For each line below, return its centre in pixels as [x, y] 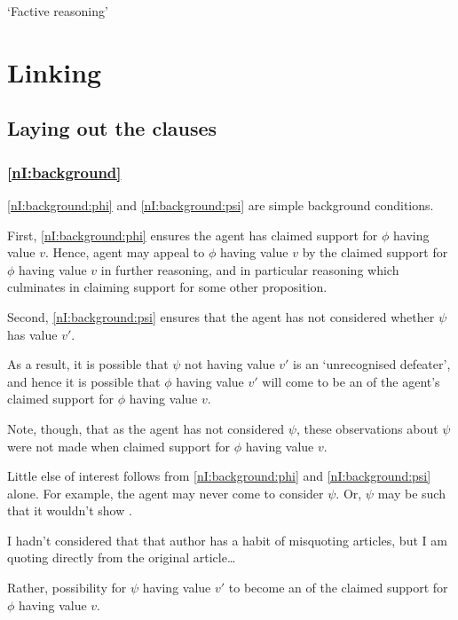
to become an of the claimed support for [338, 588]
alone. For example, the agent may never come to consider [166, 493]
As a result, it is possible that [88, 364]
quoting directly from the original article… [122, 557]
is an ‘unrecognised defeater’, [372, 364]
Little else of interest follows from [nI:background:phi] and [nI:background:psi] [219, 476]
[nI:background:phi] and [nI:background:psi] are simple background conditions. [221, 204]
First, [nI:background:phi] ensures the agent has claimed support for [193, 235]
